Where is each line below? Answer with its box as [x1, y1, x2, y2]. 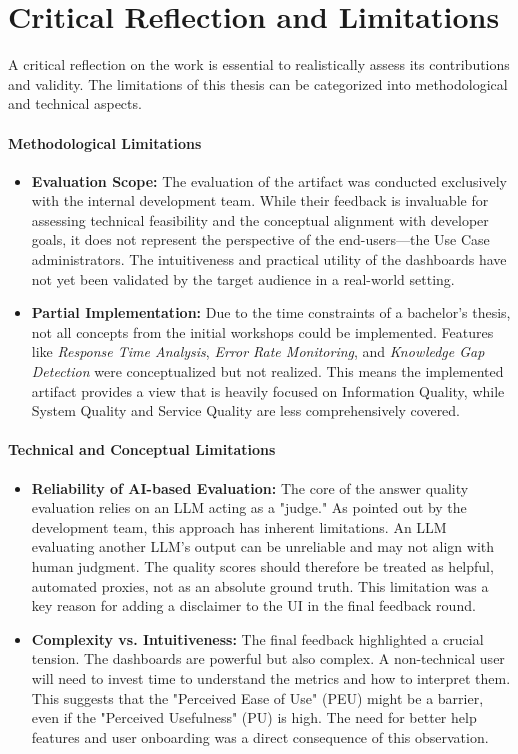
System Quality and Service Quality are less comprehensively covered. [31, 400, 461, 421]
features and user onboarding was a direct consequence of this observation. [31, 726, 489, 747]
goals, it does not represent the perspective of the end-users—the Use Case [31, 229, 490, 250]
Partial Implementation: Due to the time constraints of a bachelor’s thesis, [31, 302, 511, 323]
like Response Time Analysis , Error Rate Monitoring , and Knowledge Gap [31, 341, 485, 362]
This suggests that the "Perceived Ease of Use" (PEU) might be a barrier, [31, 687, 484, 708]
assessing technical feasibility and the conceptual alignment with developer [31, 209, 489, 230]
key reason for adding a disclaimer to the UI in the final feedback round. [31, 595, 476, 616]
